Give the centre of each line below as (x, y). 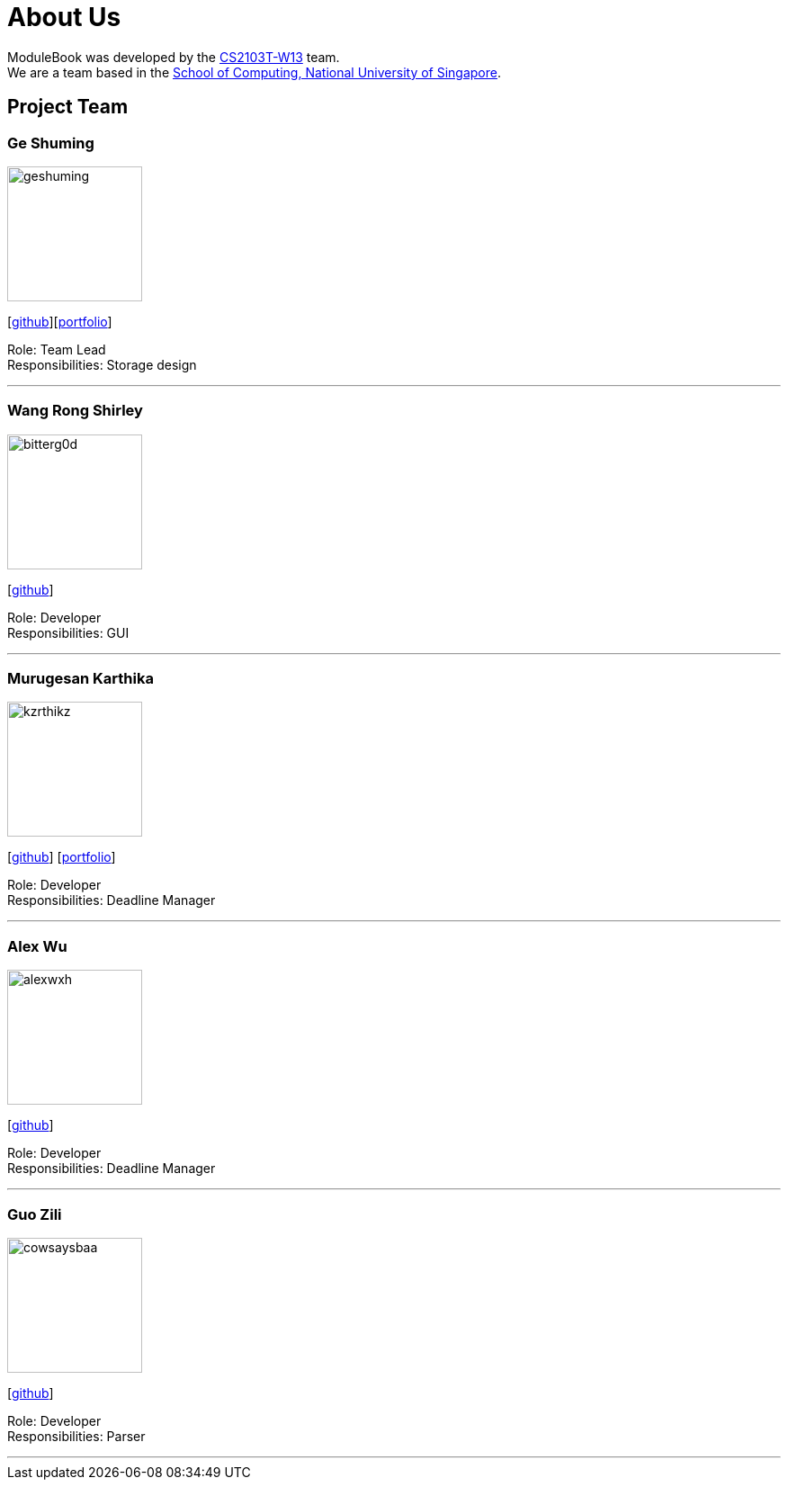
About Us (64, 17)
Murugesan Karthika (81, 679)
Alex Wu (37, 946)
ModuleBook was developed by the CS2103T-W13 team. (174, 57)
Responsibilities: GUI (68, 632)
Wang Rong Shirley (75, 411)
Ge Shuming (51, 143)
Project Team (68, 107)
